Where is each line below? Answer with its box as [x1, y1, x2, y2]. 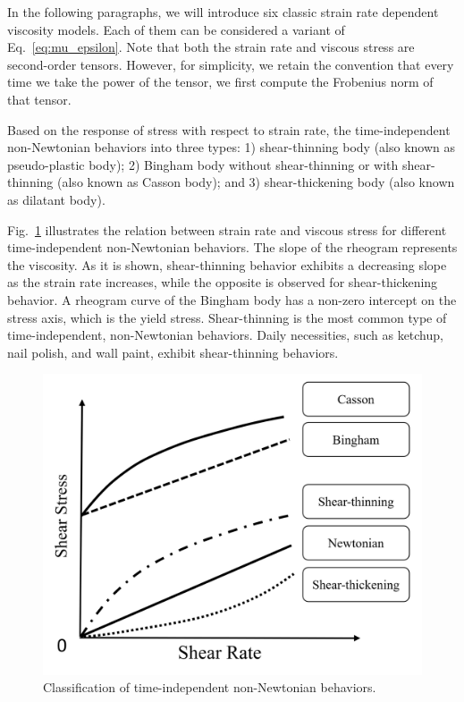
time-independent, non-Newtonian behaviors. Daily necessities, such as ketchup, [7, 326, 443, 344]
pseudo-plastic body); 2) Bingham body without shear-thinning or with [7, 155, 399, 173]
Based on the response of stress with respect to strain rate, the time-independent [7, 120, 451, 139]
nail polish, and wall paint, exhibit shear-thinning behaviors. [7, 343, 339, 361]
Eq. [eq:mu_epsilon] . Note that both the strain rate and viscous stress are [7, 38, 415, 56]
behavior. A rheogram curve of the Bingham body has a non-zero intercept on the [7, 290, 457, 309]
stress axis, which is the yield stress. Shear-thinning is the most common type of [7, 308, 447, 326]
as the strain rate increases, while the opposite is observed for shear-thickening [7, 273, 438, 292]
